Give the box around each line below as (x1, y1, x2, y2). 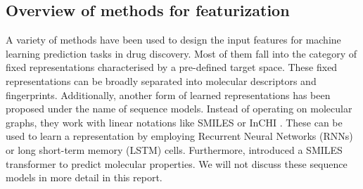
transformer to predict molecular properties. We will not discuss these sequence (6, 156, 348, 171)
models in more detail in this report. (6, 170, 163, 185)
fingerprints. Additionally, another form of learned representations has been (6, 87, 331, 102)
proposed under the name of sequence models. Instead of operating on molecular (6, 101, 352, 116)
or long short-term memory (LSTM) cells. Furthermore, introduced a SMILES (6, 142, 343, 157)
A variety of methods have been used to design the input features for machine (6, 32, 341, 47)
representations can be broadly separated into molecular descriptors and (6, 73, 317, 88)
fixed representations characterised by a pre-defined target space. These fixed (6, 60, 338, 74)
